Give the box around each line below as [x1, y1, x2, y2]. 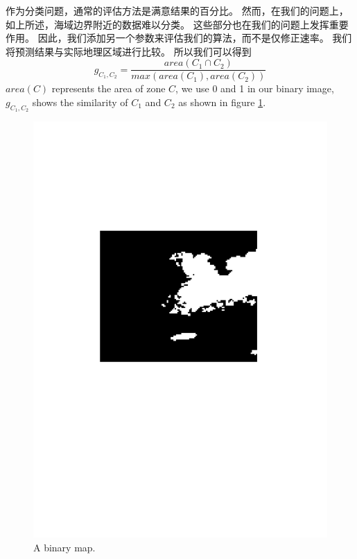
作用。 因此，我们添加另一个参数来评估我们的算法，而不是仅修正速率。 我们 [6, 31, 352, 45]
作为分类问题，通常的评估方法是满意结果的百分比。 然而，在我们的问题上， [6, 3, 349, 17]
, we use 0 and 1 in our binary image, [175, 81, 334, 96]
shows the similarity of [32, 95, 128, 110]
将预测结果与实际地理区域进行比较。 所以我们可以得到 [6, 44, 252, 58]
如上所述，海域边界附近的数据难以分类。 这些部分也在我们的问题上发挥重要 [6, 17, 349, 31]
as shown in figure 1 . [178, 95, 266, 110]
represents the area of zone [51, 81, 166, 96]
